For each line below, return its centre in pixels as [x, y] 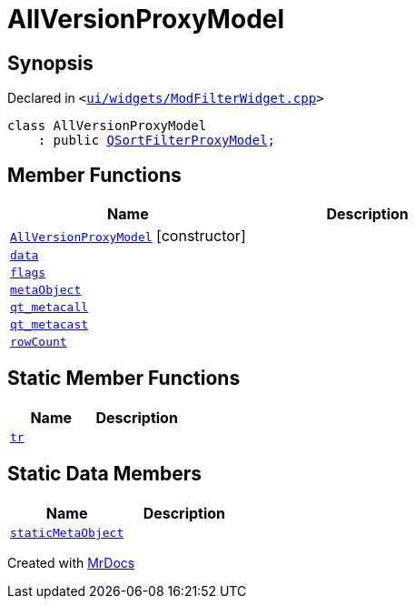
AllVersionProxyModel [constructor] [128, 236]
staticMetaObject [67, 532]
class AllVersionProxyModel [107, 126]
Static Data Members [105, 474]
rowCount [39, 342]
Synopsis [50, 63]
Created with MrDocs [71, 562]
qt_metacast [49, 325]
